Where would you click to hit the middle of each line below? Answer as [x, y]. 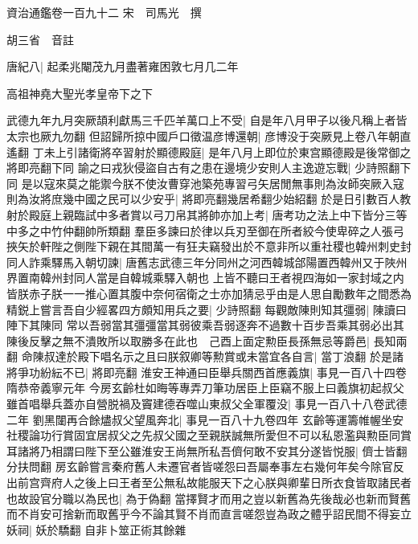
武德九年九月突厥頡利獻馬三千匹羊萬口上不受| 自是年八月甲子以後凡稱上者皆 [207, 120]
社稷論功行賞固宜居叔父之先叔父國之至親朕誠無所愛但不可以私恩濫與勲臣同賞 [209, 435]
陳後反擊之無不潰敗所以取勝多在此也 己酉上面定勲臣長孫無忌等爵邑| [188, 340]
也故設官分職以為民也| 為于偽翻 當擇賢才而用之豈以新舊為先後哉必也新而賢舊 [209, 498]
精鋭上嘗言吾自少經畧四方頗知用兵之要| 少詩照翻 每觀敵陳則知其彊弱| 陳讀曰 [207, 309]
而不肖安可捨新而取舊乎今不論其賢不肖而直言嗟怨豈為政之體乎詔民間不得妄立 [209, 514]
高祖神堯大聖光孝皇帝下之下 [80, 93]
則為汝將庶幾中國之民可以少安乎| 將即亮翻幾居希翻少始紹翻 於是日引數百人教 [209, 199]
